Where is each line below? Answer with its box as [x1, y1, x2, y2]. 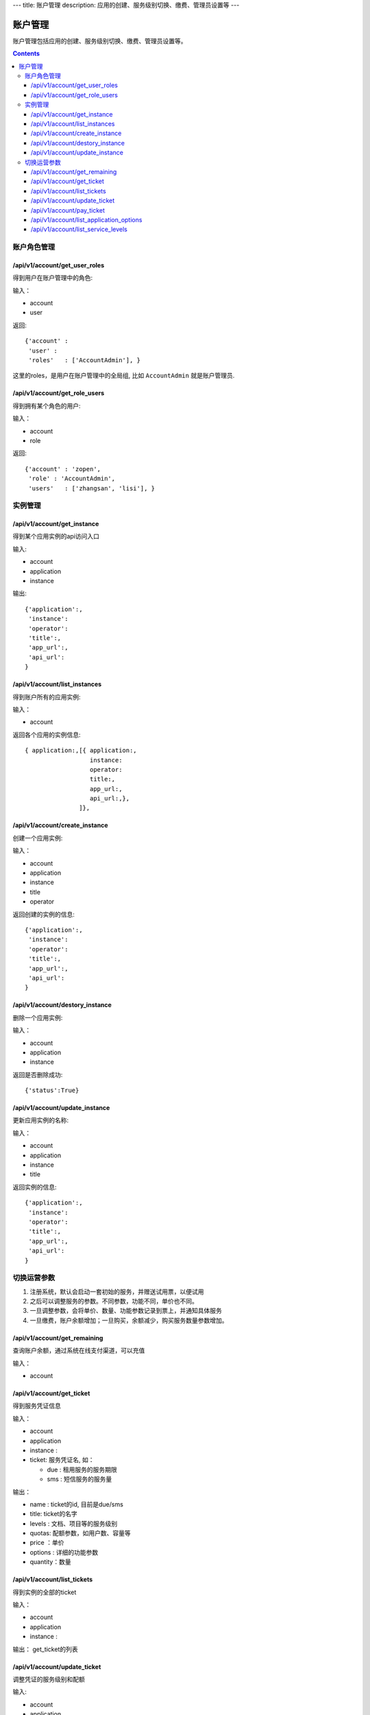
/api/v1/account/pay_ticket [31, 206, 106, 214]
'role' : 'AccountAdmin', [28, 475, 116, 483]
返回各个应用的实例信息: [12, 731, 82, 739]
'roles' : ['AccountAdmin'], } [28, 357, 140, 364]
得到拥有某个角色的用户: [12, 401, 82, 410]
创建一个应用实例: [12, 833, 63, 842]
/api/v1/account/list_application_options [31, 215, 143, 224]
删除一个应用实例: [12, 1013, 63, 1021]
